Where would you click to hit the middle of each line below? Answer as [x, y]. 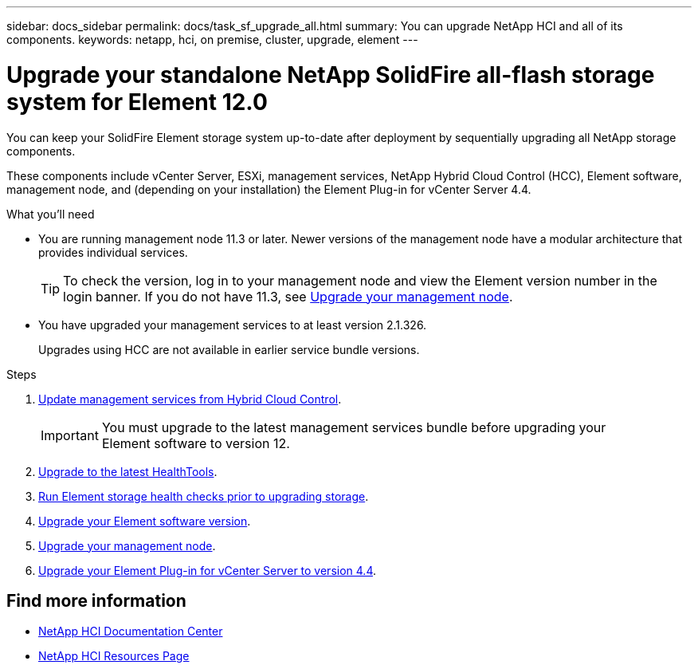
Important [70, 435]
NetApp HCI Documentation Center [131, 632]
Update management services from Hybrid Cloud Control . [190, 399]
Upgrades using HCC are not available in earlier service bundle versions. [229, 349]
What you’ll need [51, 214]
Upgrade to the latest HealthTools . [128, 471]
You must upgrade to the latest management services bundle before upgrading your [354, 427]
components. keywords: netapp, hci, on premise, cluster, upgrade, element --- [212, 39]
